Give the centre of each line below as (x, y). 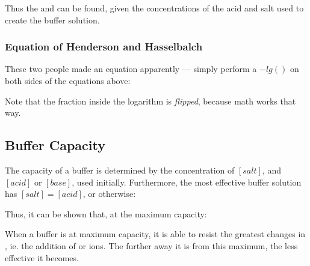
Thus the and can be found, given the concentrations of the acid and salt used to (154, 8)
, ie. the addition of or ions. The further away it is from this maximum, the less (151, 245)
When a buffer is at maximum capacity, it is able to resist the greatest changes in (155, 234)
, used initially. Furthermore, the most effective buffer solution (187, 182)
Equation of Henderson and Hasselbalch (104, 47)
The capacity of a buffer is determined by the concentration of (120, 170)
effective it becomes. (42, 257)
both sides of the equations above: (68, 80)
